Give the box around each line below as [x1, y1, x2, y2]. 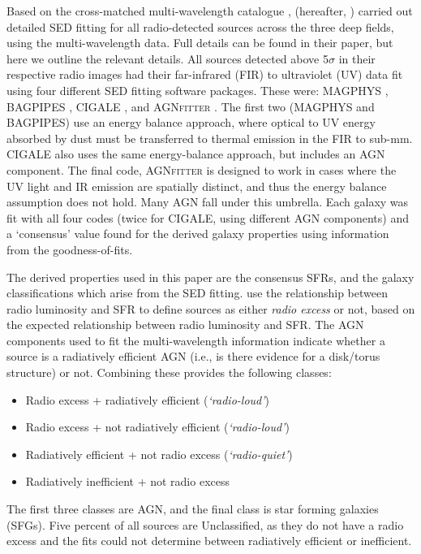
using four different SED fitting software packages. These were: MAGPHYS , [6, 81, 389, 98]
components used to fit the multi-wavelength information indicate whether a [6, 331, 385, 348]
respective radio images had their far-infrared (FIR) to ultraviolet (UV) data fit [6, 66, 403, 83]
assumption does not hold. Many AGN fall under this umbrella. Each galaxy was [6, 193, 409, 210]
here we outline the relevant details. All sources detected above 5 [6, 50, 329, 67]
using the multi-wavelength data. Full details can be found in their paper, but [6, 34, 393, 51]
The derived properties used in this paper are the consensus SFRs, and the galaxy [6, 268, 415, 285]
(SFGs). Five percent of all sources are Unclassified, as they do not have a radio [6, 516, 404, 533]
